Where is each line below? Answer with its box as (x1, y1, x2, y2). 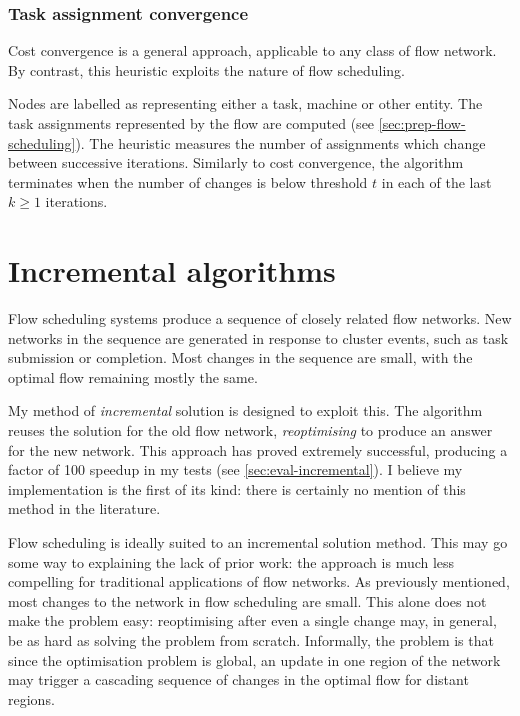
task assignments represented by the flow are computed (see (8, 113, 375, 133)
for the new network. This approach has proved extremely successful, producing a (8, 439, 508, 460)
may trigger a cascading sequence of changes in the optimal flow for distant (8, 669, 469, 690)
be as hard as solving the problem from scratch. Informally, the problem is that (8, 630, 494, 650)
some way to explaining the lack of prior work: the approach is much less (8, 551, 455, 572)
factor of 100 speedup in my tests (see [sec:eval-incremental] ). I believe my (8, 459, 463, 480)
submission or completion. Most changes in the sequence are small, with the (8, 347, 473, 368)
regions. (8, 688, 55, 709)
